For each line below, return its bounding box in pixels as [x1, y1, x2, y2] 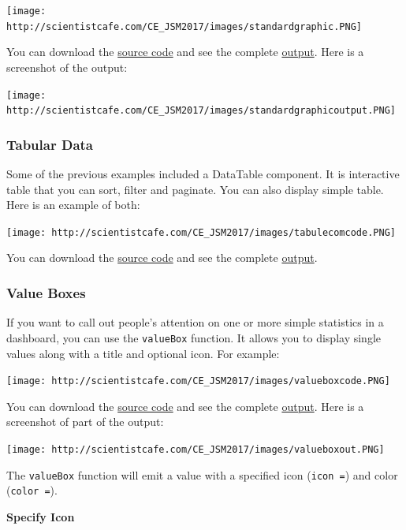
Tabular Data [6, 134, 93, 154]
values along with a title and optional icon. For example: [6, 345, 280, 361]
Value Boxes [6, 282, 86, 302]
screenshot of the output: [6, 58, 128, 75]
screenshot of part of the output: [6, 413, 164, 430]
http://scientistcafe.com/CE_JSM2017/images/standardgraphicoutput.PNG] [6, 105, 396, 117]
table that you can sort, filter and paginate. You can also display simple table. [6, 181, 384, 197]
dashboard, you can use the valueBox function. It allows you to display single [6, 329, 382, 345]
